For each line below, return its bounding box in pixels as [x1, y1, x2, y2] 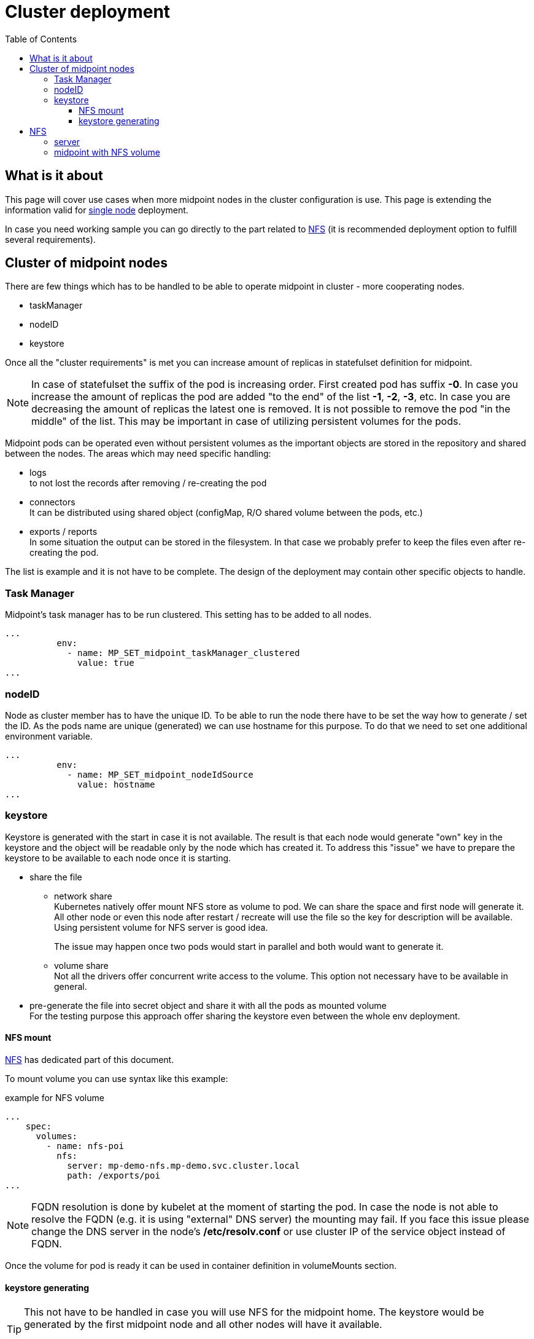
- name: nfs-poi [46, 1140, 124, 1151]
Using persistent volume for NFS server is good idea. [54, 922, 268, 933]
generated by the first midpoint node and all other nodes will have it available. [24, 1318, 382, 1331]
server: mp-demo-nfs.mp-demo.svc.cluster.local [67, 1160, 300, 1171]
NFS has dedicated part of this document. [5, 1054, 174, 1065]
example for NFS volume [5, 1092, 104, 1103]
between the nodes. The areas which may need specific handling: [5, 448, 271, 459]
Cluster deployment [5, 1, 171, 22]
